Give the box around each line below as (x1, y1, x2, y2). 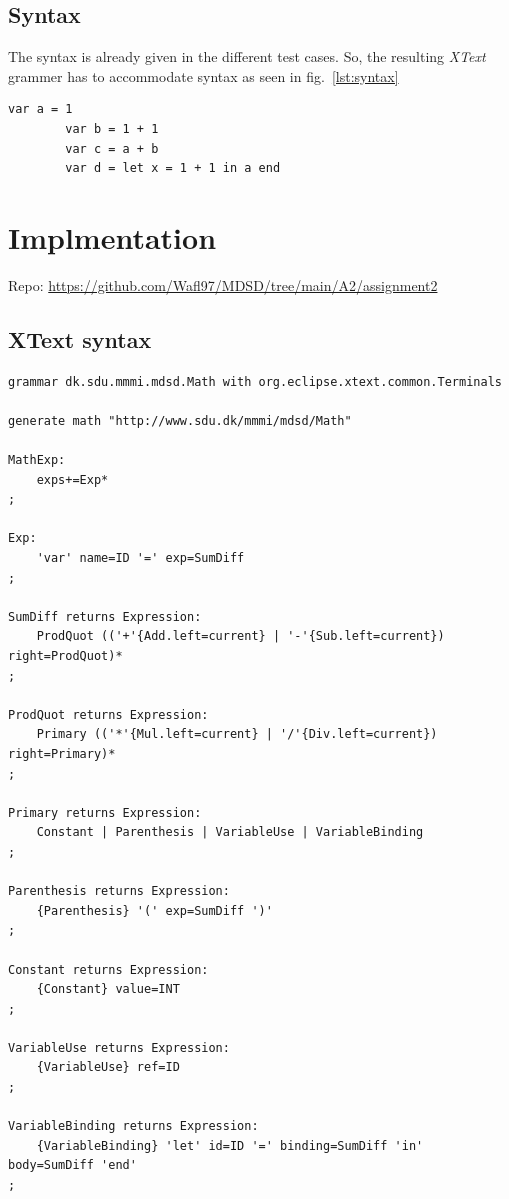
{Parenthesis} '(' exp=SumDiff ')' (36, 903, 273, 918)
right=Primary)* (8, 746, 116, 761)
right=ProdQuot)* (8, 649, 123, 663)
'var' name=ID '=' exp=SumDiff (36, 551, 245, 566)
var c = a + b (65, 141, 159, 156)
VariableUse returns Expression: (8, 1040, 230, 1055)
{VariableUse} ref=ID (36, 1060, 180, 1075)
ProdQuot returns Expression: (8, 707, 209, 722)
